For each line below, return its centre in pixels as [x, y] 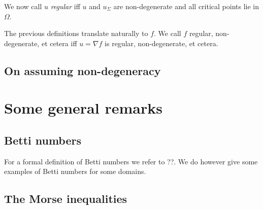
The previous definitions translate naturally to [76, 33]
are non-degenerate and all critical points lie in [186, 6]
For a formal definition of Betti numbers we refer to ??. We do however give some [131, 161]
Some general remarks [83, 108]
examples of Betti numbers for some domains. [75, 171]
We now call [23, 6]
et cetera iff [59, 43]
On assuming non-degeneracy [83, 70]
